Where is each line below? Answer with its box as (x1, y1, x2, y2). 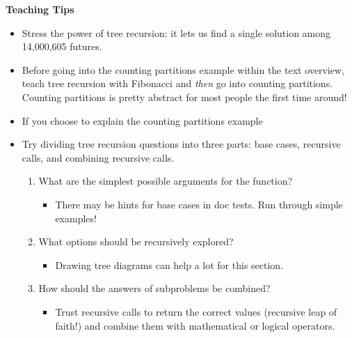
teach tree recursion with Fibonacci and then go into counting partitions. (22, 76, 333, 91)
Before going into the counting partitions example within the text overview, (22, 62, 344, 77)
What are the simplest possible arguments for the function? (38, 174, 293, 188)
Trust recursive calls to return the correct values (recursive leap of (55, 304, 337, 318)
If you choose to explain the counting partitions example (22, 113, 263, 128)
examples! (55, 210, 97, 225)
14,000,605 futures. (22, 39, 102, 54)
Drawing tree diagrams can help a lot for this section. (55, 257, 284, 272)
